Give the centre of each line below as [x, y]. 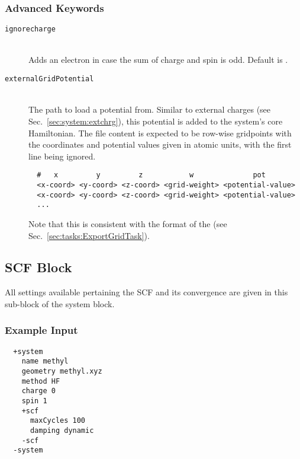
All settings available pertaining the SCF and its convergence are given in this [146, 292]
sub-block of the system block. [60, 303]
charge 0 [38, 391]
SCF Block [38, 267]
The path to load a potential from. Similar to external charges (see [150, 109]
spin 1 [34, 401]
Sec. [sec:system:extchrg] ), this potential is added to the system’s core [156, 121]
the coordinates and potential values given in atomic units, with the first [160, 144]
